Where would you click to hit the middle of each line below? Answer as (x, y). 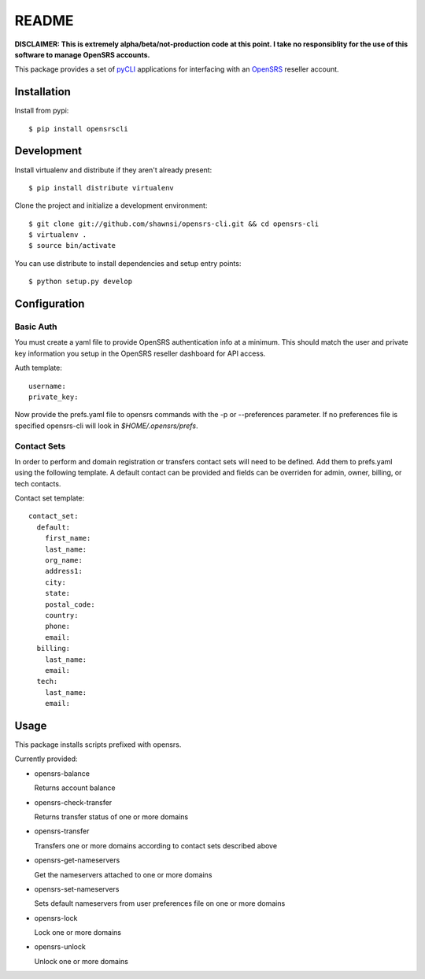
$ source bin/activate (72, 246)
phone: (57, 626)
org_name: (63, 560)
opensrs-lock (56, 918)
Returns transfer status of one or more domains (111, 816)
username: (47, 386)
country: (61, 615)
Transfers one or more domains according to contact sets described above (156, 845)
